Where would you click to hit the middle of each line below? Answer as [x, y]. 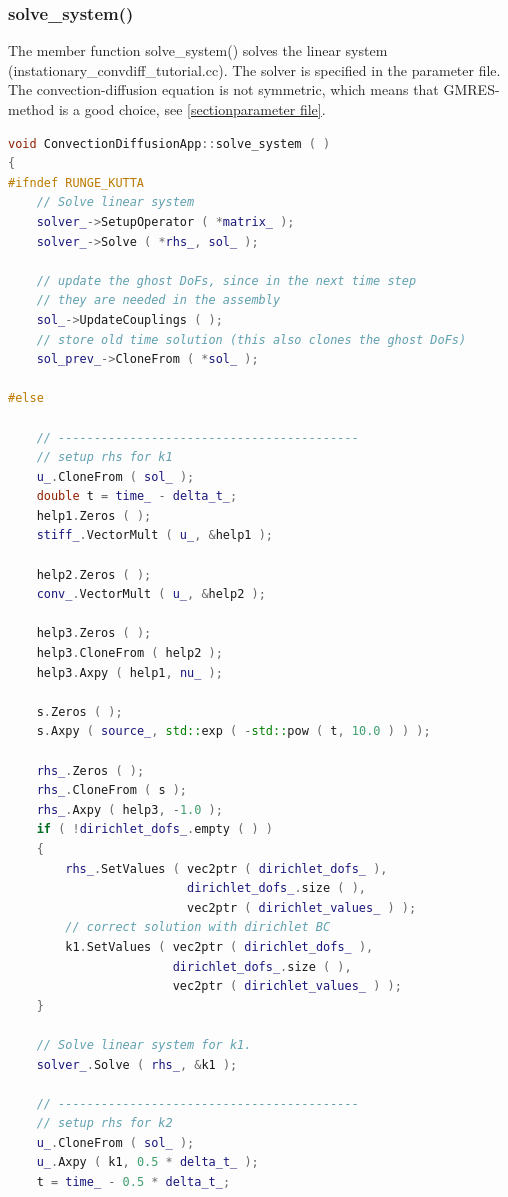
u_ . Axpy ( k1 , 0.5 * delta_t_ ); [147, 1162]
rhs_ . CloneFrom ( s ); [112, 790]
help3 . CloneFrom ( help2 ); [129, 653]
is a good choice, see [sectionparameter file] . [192, 109]
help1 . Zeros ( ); [94, 515]
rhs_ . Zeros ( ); [90, 770]
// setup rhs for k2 [104, 1123]
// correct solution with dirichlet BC [198, 927]
